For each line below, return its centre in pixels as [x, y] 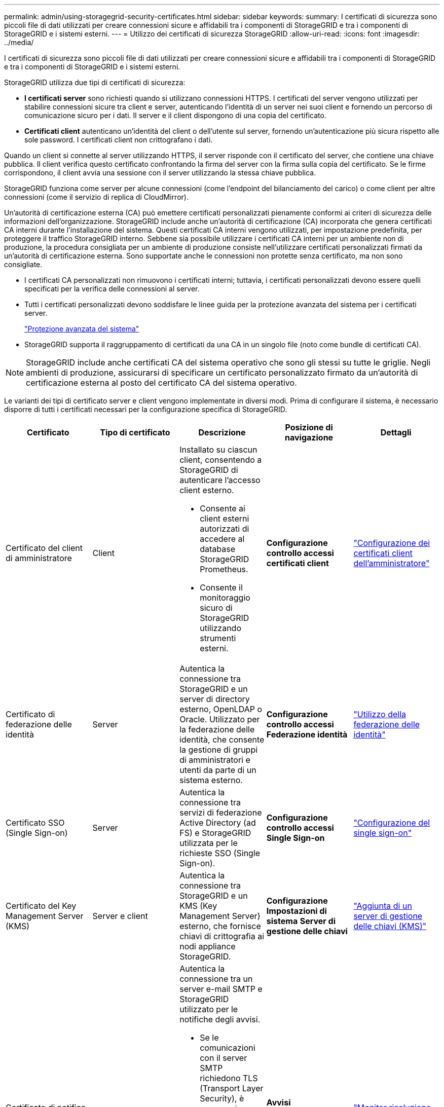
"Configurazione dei [392, 543]
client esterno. [207, 490]
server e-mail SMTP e [221, 989]
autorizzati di [225, 529]
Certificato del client [44, 548]
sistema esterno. [211, 780]
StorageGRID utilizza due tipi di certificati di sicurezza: [95, 82]
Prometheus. [224, 569]
